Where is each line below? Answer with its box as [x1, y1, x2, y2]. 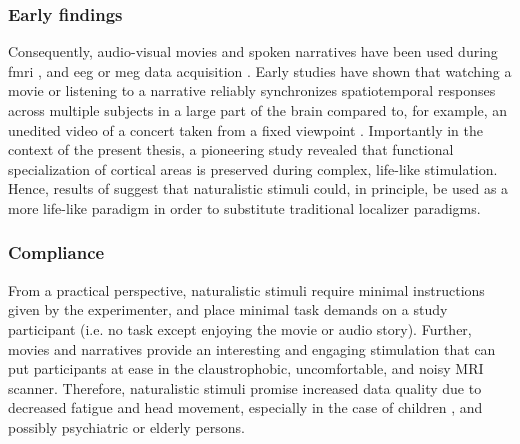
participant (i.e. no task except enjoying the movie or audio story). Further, [8, 318, 472, 339]
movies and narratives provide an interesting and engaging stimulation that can [8, 338, 496, 359]
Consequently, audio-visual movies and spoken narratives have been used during [8, 41, 498, 62]
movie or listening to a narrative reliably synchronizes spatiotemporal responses [8, 80, 496, 101]
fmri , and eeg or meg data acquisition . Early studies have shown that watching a [8, 60, 512, 81]
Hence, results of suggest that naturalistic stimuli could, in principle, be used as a [8, 178, 509, 199]
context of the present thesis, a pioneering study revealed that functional [8, 139, 454, 160]
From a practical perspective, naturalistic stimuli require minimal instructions [8, 279, 485, 300]
